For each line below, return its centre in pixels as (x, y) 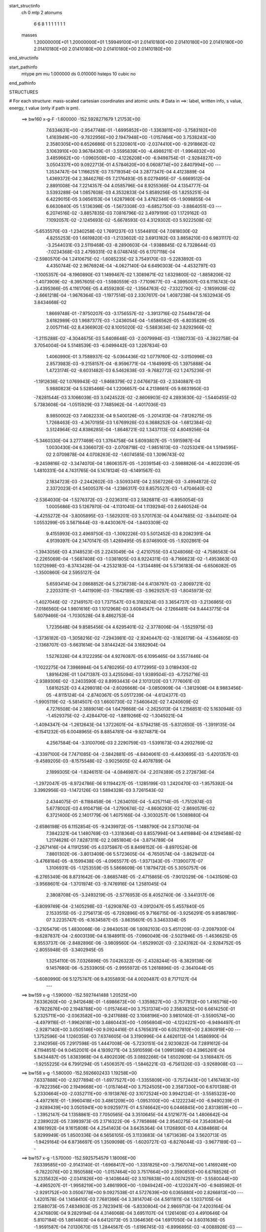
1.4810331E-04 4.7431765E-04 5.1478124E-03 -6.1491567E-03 (97, 470)
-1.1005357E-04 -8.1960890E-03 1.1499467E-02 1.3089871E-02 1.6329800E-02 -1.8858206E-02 (132, 275)
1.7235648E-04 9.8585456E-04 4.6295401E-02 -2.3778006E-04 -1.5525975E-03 (130, 627)
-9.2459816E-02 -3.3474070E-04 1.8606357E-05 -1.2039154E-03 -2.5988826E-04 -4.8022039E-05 (137, 464)
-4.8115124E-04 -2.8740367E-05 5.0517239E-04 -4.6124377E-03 (119, 695)
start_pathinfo (23, 67)
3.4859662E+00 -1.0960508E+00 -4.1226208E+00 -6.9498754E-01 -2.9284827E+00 (134, 158)
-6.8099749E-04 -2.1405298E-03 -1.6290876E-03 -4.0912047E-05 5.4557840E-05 (119, 906)
